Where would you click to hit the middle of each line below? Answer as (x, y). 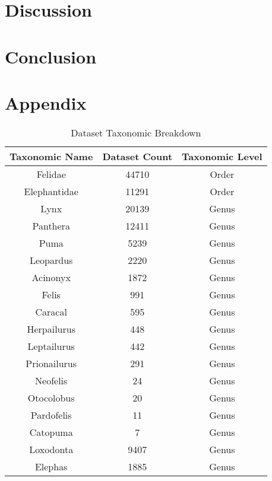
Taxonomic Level (222, 156)
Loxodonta (51, 449)
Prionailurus (51, 363)
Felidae (51, 174)
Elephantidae (51, 191)
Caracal (51, 311)
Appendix (46, 102)
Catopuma (51, 432)
